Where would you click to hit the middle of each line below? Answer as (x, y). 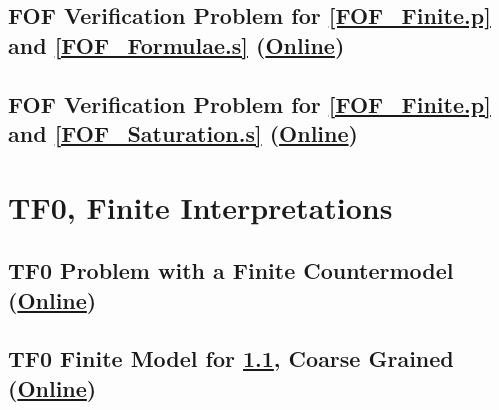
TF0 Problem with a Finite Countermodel (231, 270)
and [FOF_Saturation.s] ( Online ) (183, 132)
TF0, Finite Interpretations (200, 206)
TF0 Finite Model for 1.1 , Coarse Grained (231, 358)
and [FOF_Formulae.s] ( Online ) (176, 44)
